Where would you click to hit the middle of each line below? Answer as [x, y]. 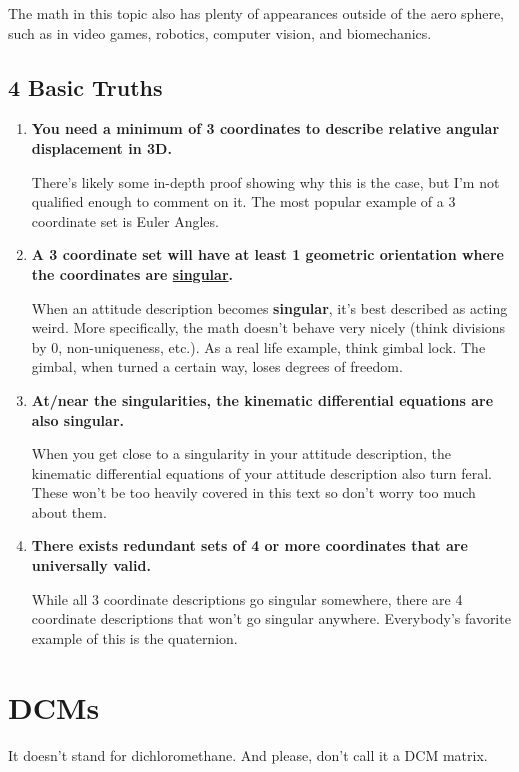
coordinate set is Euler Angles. [125, 220]
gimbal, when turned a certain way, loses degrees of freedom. [217, 366]
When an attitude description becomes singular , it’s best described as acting [269, 307]
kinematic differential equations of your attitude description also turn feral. [261, 472]
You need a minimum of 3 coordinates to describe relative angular [265, 128]
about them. [69, 511]
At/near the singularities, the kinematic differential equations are [262, 399]
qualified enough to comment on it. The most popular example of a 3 [243, 201]
